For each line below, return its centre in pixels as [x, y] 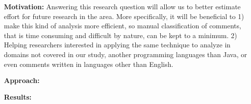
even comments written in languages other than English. [89, 64]
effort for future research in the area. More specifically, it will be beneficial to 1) [124, 16]
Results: [18, 96]
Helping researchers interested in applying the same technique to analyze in [117, 45]
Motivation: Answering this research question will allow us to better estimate [122, 6]
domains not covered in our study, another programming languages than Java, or [125, 54]
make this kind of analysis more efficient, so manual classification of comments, [123, 26]
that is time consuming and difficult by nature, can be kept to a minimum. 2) [121, 35]
